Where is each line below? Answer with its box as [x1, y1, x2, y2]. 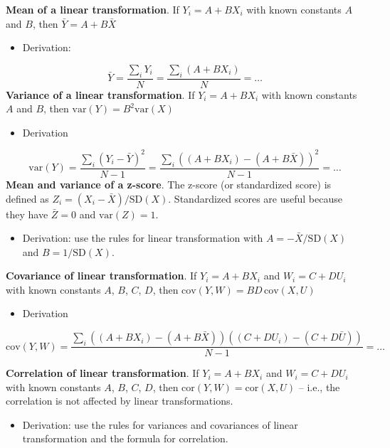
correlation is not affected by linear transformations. [6, 393, 233, 408]
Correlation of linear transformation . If [6, 366, 199, 380]
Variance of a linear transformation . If [6, 87, 195, 102]
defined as [6, 191, 49, 206]
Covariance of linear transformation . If [6, 268, 197, 283]
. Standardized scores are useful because [168, 191, 342, 206]
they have [6, 206, 48, 221]
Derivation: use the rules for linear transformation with [22, 230, 263, 245]
